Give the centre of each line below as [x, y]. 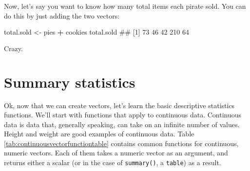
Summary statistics [70, 82]
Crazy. [13, 48]
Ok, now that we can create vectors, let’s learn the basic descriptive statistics [119, 105]
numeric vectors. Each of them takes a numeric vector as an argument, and [116, 153]
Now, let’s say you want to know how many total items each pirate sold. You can [125, 6]
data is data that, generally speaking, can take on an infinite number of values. [122, 124]
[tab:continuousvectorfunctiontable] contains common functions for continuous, [121, 143]
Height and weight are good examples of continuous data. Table [99, 134]
